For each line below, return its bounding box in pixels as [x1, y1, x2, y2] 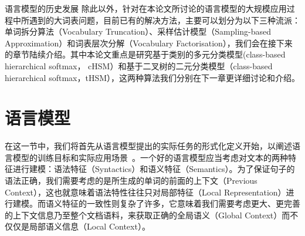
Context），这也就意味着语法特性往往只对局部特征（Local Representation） [5, 186, 286, 198]
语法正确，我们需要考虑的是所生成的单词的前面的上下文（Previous [5, 174, 257, 187]
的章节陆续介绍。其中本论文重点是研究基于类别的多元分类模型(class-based [5, 48, 286, 60]
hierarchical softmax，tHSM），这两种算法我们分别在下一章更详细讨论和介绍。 [5, 71, 300, 83]
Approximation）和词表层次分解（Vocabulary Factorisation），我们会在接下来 [5, 36, 293, 49]
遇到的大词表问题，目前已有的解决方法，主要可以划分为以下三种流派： [29, 14, 300, 26]
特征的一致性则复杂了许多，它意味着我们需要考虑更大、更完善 [62, 197, 300, 210]
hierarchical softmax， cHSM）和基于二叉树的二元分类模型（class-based [5, 59, 273, 72]
